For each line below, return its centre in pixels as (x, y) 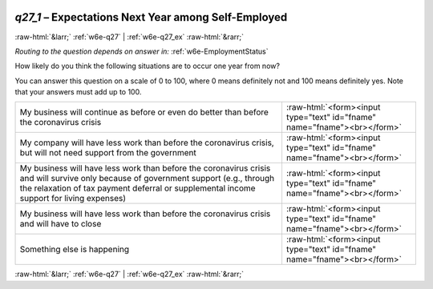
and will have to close (61, 224)
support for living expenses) (73, 199)
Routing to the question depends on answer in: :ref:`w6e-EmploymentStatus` (142, 51)
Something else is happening (75, 250)
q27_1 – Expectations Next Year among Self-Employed (151, 17)
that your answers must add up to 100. (78, 92)
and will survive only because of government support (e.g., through (147, 179)
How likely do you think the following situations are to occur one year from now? (148, 66)
